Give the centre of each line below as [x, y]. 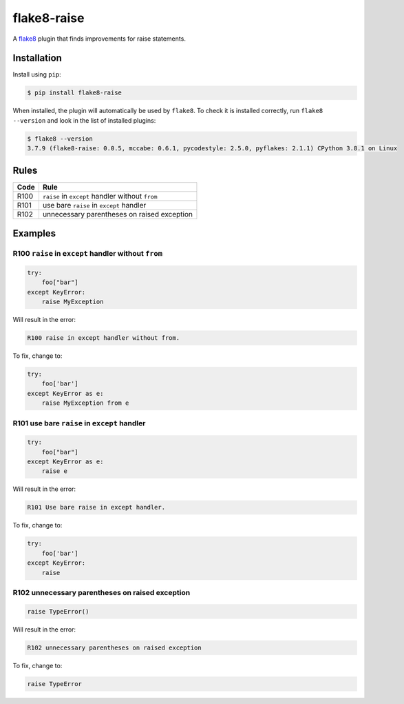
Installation [37, 58]
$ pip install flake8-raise [74, 93]
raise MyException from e [85, 403]
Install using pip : [37, 74]
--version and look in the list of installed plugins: [84, 120]
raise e [55, 471]
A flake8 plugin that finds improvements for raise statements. [99, 39]
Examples [34, 233]
